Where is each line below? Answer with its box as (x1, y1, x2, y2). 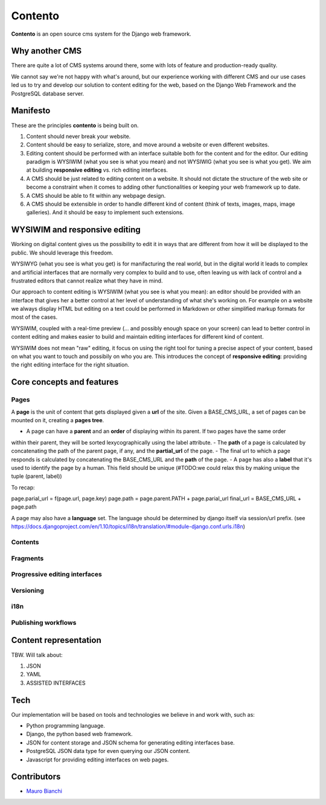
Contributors (11, 772, 61, 782)
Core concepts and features (11, 377, 119, 387)
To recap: (11, 484, 36, 491)
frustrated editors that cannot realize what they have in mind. (11, 277, 163, 284)
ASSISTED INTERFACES (26, 679, 86, 686)
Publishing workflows (11, 618, 77, 627)
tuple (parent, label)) (11, 472, 63, 480)
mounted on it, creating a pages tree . (11, 416, 104, 423)
